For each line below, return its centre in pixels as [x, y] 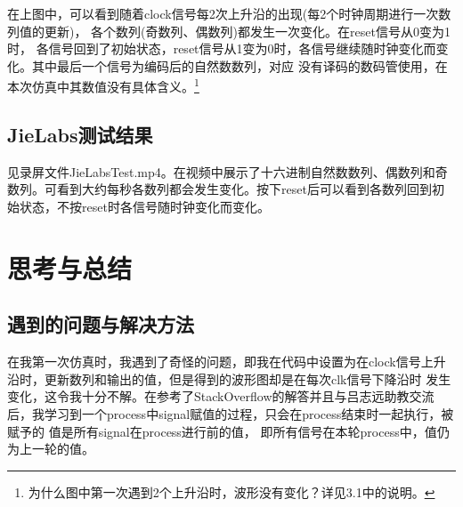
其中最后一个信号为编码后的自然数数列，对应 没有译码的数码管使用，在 [240, 65]
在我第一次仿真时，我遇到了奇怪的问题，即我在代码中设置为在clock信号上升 [227, 362]
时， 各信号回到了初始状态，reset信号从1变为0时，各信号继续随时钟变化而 [222, 48]
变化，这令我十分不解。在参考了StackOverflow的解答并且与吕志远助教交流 [221, 396]
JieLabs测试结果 [80, 135]
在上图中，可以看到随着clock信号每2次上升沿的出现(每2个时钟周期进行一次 [223, 13]
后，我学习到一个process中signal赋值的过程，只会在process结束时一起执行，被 [231, 413]
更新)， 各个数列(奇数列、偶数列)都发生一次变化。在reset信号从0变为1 [247, 31]
